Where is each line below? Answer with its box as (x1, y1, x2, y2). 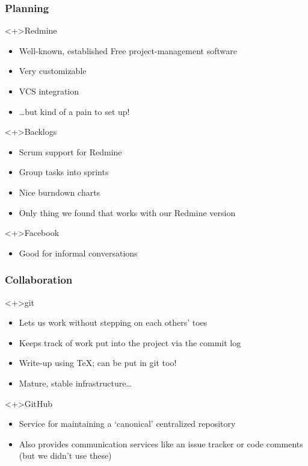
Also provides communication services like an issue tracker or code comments (19, 437, 303, 450)
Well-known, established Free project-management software (19, 44, 237, 57)
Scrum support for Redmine (19, 145, 122, 158)
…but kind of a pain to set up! (19, 105, 130, 117)
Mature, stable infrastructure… (19, 376, 132, 389)
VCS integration (19, 85, 79, 97)
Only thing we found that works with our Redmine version (19, 206, 236, 219)
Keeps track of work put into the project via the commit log (19, 336, 241, 349)
